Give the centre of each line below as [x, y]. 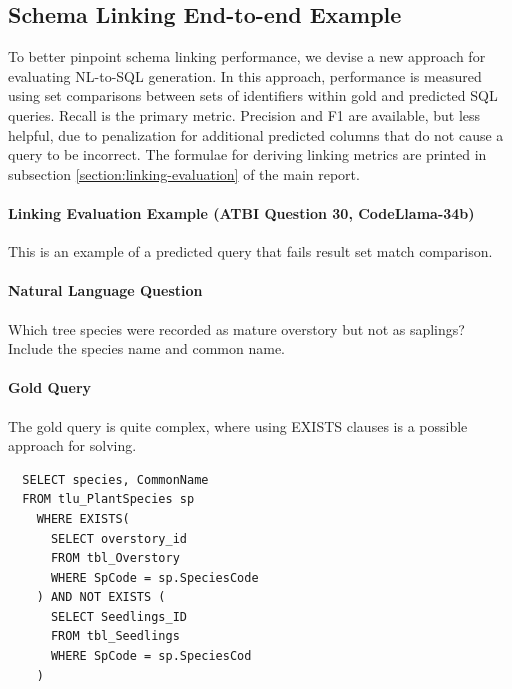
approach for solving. [72, 445]
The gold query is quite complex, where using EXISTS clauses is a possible [238, 425]
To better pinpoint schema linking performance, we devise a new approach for [247, 56]
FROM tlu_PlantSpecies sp [108, 499]
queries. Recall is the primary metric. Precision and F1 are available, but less [244, 114]
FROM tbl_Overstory [115, 558]
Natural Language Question [105, 290]
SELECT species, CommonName [115, 479]
